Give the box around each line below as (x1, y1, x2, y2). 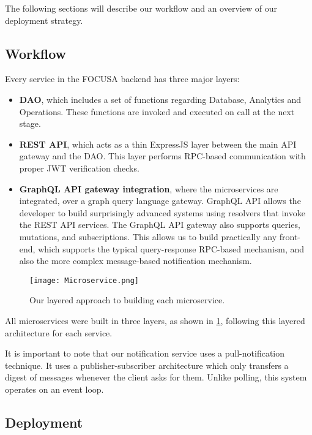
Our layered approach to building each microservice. (29, 293, 225, 306)
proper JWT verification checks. (19, 161, 139, 174)
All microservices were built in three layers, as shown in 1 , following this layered (5, 314, 305, 327)
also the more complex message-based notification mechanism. (19, 254, 252, 267)
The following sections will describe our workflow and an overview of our (5, 2, 277, 14)
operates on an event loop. (5, 382, 104, 395)
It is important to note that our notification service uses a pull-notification (5, 347, 285, 360)
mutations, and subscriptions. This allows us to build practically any (19, 230, 277, 243)
